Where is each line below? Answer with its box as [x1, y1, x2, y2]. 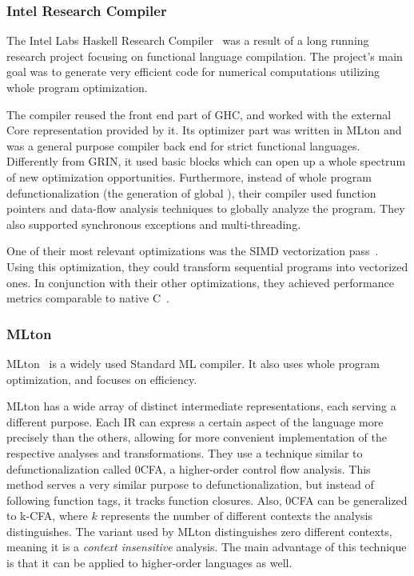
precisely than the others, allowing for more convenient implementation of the [6, 429, 387, 446]
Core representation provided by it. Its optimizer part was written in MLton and [6, 122, 402, 138]
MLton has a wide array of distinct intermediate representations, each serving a [6, 398, 396, 414]
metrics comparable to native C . [6, 290, 169, 306]
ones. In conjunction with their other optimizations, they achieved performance [6, 274, 394, 290]
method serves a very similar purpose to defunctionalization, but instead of [6, 476, 374, 493]
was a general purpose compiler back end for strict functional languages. [6, 137, 360, 154]
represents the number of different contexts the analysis [101, 507, 372, 524]
